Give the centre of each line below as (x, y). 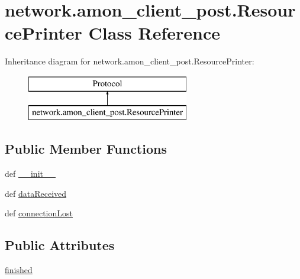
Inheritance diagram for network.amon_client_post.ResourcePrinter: (130, 61)
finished (19, 270)
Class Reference (154, 33)
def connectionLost (39, 213)
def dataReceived (36, 193)
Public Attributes (60, 245)
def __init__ (30, 173)
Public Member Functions (86, 149)
